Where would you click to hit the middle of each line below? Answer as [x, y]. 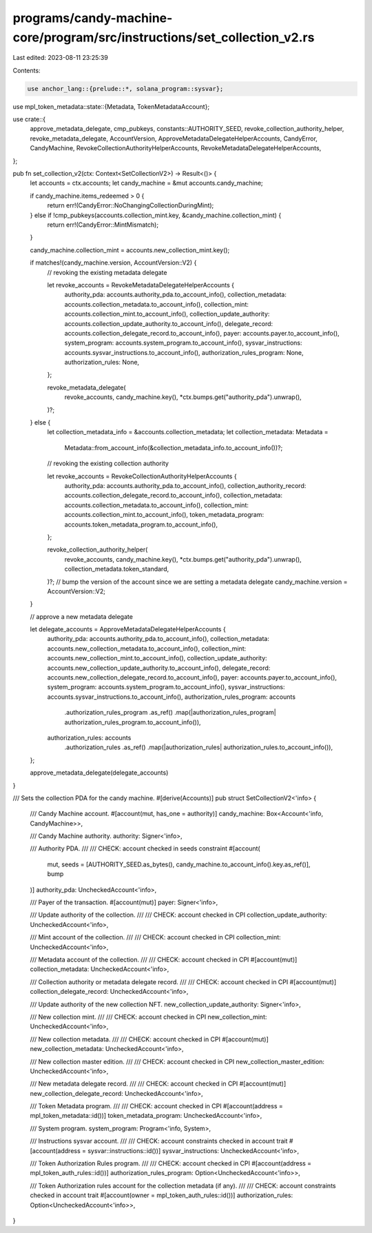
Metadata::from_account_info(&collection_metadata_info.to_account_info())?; [174, 447]
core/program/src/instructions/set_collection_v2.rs [164, 37]
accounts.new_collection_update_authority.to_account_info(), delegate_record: [159, 668]
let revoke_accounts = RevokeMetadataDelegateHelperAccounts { [141, 285]
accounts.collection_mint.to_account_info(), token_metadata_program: [164, 515]
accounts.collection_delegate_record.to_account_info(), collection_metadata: [173, 496]
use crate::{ [29, 119]
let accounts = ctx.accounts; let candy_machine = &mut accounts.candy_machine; [146, 183]
